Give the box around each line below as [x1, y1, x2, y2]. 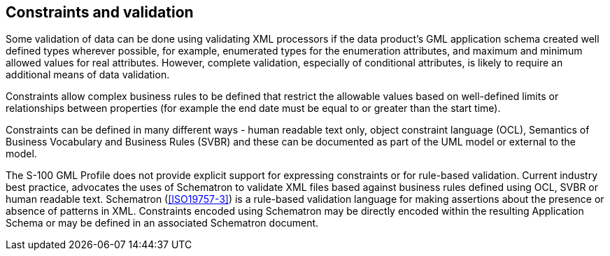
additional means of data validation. [6, 69, 170, 81]
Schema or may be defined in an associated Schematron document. [6, 217, 319, 229]
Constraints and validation [6, 3, 194, 21]
